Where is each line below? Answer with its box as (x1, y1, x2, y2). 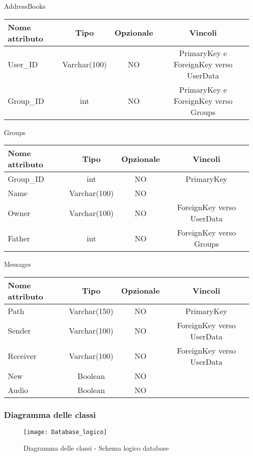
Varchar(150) (69, 305, 114, 317)
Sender (8, 325, 31, 337)
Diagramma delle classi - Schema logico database (23, 442, 169, 453)
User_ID (8, 58, 38, 70)
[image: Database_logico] (23, 429, 107, 436)
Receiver (8, 350, 36, 362)
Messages (4, 259, 31, 269)
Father (8, 232, 30, 244)
